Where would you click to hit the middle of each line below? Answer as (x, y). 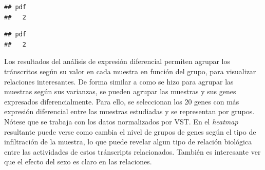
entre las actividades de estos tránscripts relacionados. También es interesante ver (132, 151)
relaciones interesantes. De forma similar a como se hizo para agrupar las (119, 81)
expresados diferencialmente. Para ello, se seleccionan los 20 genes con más (122, 101)
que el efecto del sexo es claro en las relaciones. (78, 162)
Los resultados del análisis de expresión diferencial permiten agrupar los (117, 61)
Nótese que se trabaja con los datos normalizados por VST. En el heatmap (121, 121)
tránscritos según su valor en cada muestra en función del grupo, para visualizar (130, 71)
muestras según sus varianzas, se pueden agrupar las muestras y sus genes (120, 91)
